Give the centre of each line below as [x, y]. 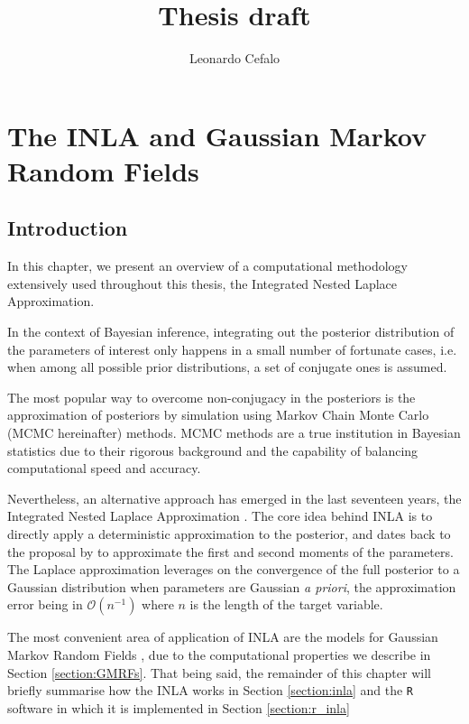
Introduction [68, 228]
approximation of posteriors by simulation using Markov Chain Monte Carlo [218, 415]
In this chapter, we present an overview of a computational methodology [207, 266]
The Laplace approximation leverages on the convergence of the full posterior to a [234, 569]
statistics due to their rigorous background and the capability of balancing [213, 450]
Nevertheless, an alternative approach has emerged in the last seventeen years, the [234, 498]
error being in [45, 604]
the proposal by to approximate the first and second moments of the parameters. [230, 551]
